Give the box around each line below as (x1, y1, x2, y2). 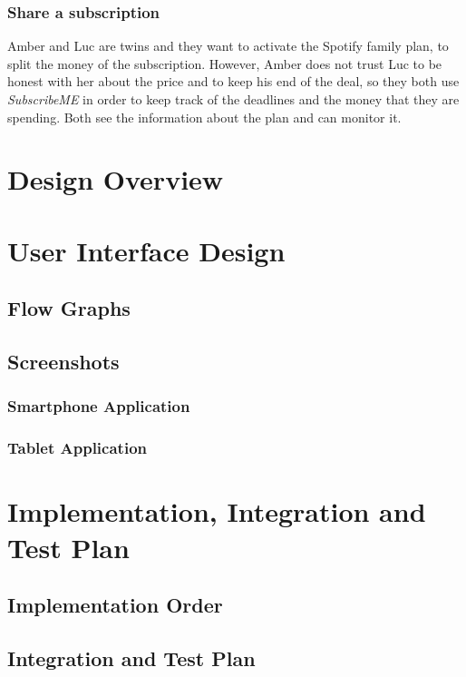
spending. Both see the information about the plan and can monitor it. (7, 107, 402, 126)
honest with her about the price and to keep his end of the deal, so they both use (7, 72, 460, 91)
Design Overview (7, 161, 224, 198)
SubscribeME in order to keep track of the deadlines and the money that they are (7, 90, 460, 108)
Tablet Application (7, 437, 147, 459)
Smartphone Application (7, 395, 190, 417)
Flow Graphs (7, 294, 131, 322)
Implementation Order (7, 591, 223, 619)
